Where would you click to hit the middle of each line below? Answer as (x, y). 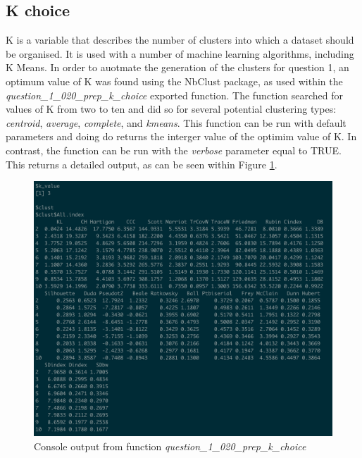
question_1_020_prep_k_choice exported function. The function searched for (174, 95)
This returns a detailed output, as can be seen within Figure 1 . (142, 164)
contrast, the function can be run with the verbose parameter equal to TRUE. (174, 150)
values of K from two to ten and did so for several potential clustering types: (171, 109)
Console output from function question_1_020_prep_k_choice (170, 446)
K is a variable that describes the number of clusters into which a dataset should (180, 40)
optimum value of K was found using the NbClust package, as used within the (174, 81)
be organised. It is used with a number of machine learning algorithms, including (180, 53)
